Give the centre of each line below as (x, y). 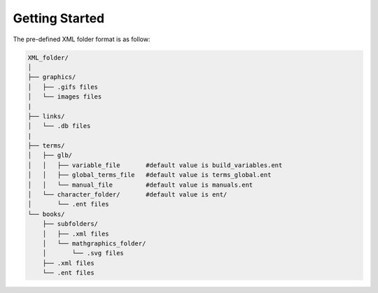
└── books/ (46, 214)
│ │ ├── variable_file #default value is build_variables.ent (155, 165)
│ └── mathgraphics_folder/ (94, 243)
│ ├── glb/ (50, 155)
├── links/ (46, 116)
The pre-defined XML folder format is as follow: (82, 39)
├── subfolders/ (70, 224)
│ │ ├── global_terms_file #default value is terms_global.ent (149, 175)
